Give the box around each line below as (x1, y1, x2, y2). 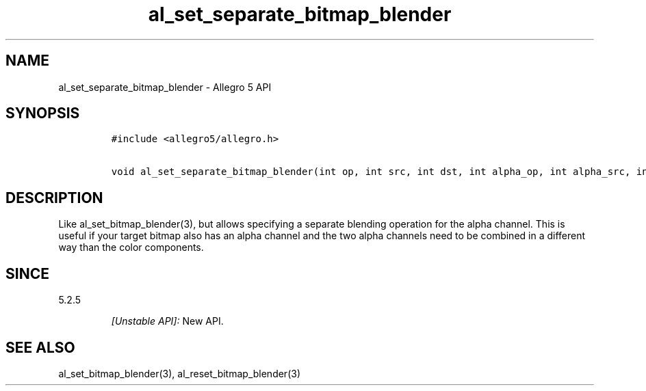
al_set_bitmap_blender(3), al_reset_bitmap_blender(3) (58, 367, 300, 379)
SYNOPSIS (5, 105, 80, 122)
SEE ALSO (5, 338, 75, 356)
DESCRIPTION (5, 189, 103, 206)
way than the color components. (58, 241, 204, 254)
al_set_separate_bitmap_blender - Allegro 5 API (58, 81, 272, 93)
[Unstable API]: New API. (111, 315, 224, 327)
